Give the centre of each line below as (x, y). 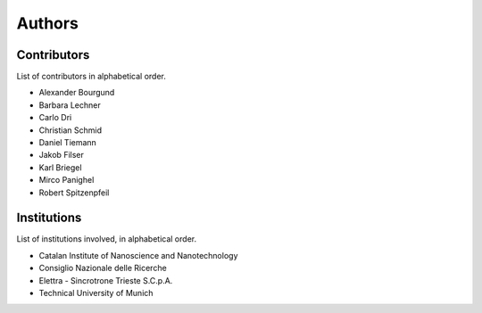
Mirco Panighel (66, 180)
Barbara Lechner (70, 105)
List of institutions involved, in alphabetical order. (106, 239)
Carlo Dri (55, 118)
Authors (48, 23)
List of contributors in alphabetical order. (91, 77)
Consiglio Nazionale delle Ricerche (103, 268)
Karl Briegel (60, 167)
